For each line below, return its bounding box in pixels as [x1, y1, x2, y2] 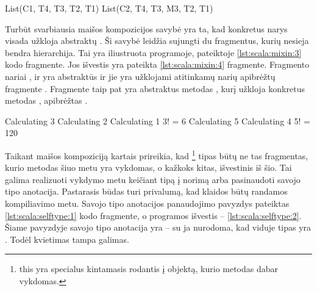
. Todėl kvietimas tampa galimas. [5, 232, 129, 245]
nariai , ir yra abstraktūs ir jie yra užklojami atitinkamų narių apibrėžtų [5, 70, 276, 82]
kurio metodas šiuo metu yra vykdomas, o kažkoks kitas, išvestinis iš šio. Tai [5, 161, 292, 174]
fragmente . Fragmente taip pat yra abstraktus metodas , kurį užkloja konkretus [5, 82, 305, 95]
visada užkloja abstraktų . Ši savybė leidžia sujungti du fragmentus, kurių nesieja [5, 34, 309, 47]
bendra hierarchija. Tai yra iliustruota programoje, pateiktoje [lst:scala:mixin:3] [5, 46, 302, 59]
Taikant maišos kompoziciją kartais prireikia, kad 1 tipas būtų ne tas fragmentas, [5, 147, 308, 162]
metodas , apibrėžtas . [5, 94, 88, 107]
